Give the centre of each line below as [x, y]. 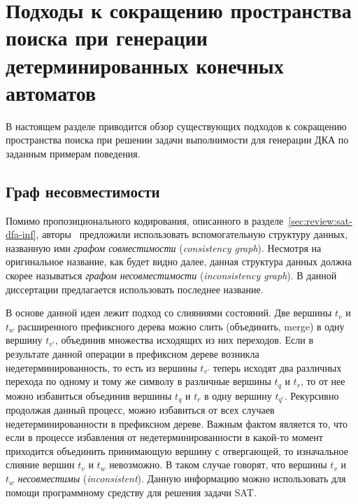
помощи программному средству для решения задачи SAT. [131, 492]
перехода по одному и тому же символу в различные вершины [138, 381]
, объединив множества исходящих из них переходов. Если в [184, 340]
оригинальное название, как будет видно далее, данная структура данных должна [179, 261]
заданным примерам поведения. [73, 153]
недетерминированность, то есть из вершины [101, 367]
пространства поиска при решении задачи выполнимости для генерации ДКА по [177, 140]
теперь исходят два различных [277, 367]
